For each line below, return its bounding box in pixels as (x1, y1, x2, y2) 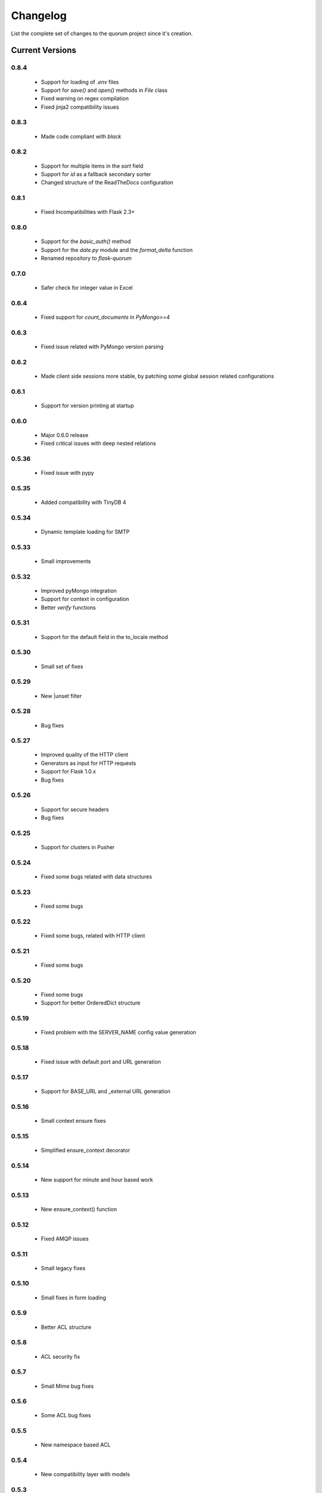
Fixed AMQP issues (41, 1235, 89, 1242)
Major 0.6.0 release (41, 431, 89, 438)
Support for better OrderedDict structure (41, 999, 141, 1006)
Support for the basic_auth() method (41, 238, 131, 245)
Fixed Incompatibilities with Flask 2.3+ (41, 208, 135, 216)
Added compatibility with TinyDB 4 (41, 499, 126, 506)
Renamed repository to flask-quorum (41, 254, 132, 262)
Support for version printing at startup (41, 402, 134, 409)
